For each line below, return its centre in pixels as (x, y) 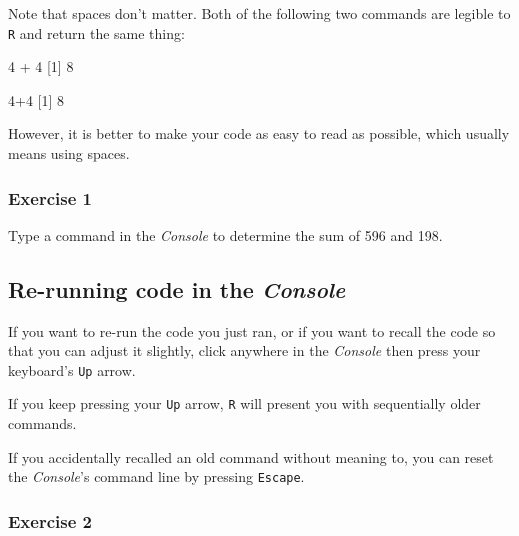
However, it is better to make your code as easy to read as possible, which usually (259, 133)
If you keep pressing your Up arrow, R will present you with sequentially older (244, 403)
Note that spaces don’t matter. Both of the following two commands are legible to (259, 13)
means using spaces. (69, 153)
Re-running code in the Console (177, 288)
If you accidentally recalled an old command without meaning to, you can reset (251, 456)
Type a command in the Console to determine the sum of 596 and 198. (225, 234)
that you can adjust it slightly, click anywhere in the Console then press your (244, 350)
